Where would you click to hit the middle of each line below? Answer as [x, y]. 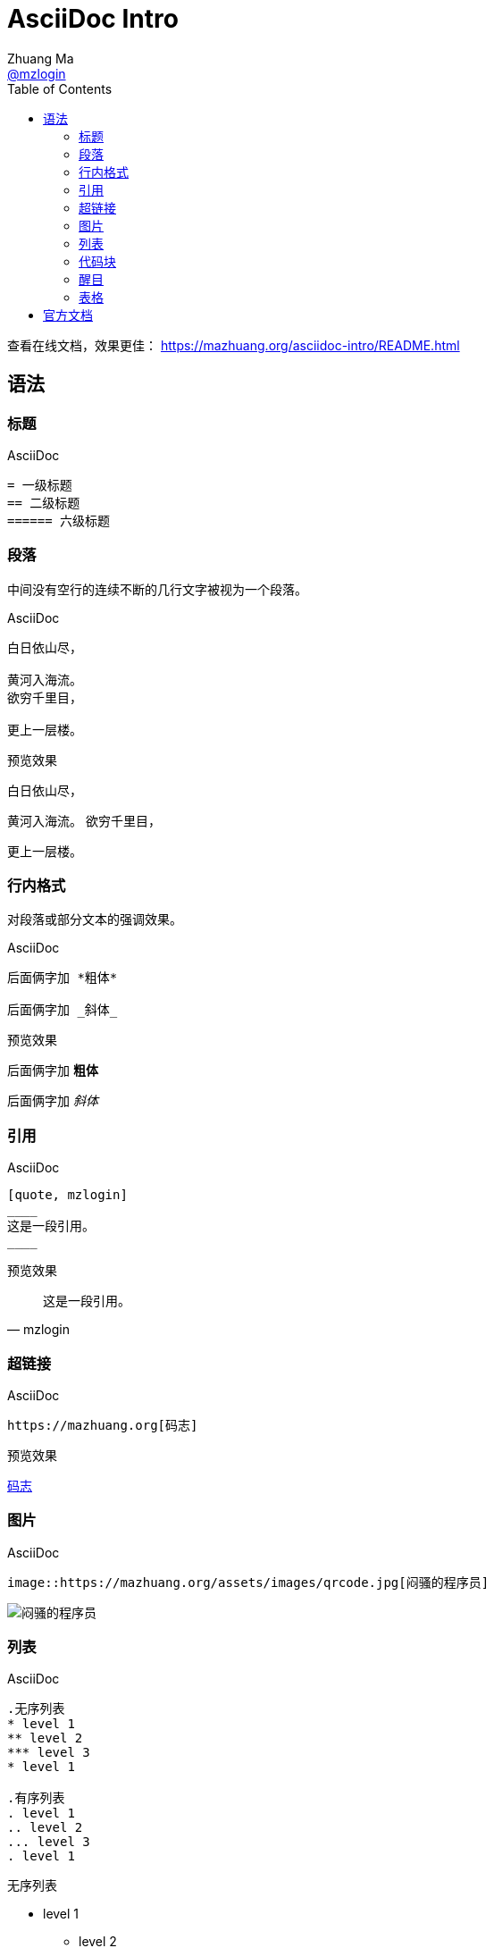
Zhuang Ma [41, 58]
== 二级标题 [44, 503]
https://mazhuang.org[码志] [103, 1425]
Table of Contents [60, 88]
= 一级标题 [40, 485]
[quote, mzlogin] [67, 1195]
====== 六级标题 [59, 521]
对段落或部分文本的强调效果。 [95, 919]
